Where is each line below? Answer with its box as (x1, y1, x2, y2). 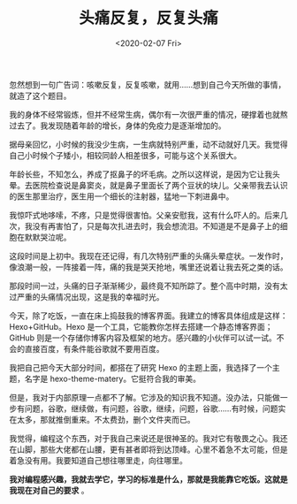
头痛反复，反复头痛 (78, 8, 218, 28)
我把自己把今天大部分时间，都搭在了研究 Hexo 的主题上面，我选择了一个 (9, 362, 272, 372)
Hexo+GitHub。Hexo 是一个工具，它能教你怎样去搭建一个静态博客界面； (9, 321, 273, 332)
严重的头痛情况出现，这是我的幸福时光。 (16, 291, 164, 302)
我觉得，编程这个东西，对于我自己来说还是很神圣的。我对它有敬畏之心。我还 (9, 432, 288, 443)
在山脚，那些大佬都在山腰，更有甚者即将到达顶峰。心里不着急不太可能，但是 (9, 444, 288, 454)
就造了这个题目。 (9, 90, 72, 101)
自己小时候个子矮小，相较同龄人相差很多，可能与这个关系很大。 (9, 149, 241, 160)
